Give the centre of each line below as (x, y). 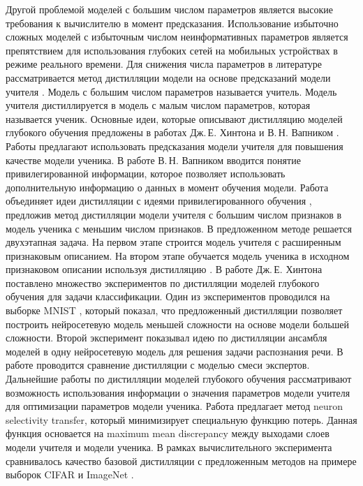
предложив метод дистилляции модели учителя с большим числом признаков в (174, 214)
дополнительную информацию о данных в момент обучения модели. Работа (167, 187)
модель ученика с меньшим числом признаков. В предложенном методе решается (179, 228)
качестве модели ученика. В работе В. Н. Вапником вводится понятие (153, 160)
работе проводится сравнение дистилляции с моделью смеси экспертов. (158, 365)
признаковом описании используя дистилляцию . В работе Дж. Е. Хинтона (164, 269)
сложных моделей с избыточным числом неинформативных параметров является (177, 37)
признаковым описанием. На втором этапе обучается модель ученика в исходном (178, 255)
